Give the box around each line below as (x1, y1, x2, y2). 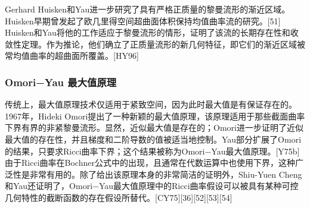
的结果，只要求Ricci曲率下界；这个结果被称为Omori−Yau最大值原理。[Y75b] (5, 144, 300, 157)
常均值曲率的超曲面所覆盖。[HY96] (5, 49, 139, 62)
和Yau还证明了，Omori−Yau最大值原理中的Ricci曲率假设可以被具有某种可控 (5, 179, 299, 192)
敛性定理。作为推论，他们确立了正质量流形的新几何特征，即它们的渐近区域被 (5, 37, 305, 50)
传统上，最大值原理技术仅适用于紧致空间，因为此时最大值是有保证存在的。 (5, 98, 297, 111)
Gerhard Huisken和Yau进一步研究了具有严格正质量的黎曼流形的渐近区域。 (5, 3, 290, 15)
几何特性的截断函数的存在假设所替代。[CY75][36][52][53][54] (5, 191, 232, 203)
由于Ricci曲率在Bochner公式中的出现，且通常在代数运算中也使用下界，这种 (5, 156, 295, 169)
